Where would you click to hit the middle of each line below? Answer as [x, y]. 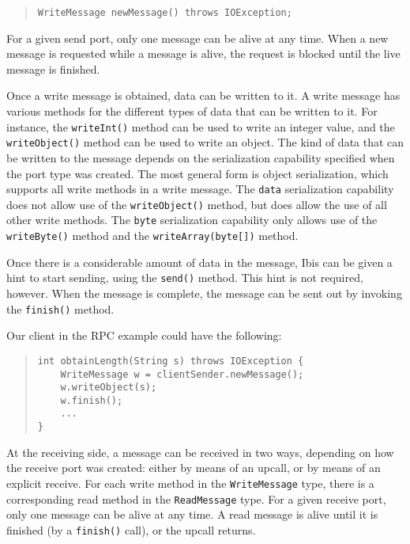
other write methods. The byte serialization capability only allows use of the [192, 220]
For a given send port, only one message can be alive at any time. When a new [197, 38]
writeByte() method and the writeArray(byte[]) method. [152, 236]
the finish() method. [60, 308]
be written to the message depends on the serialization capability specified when [201, 157]
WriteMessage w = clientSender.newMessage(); [182, 374]
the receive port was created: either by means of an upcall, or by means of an [194, 468]
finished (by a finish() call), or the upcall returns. [131, 529]
